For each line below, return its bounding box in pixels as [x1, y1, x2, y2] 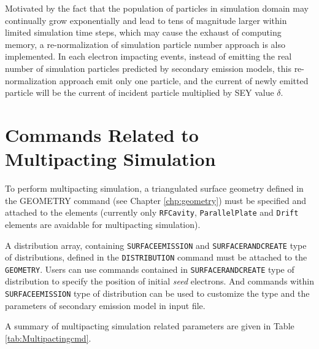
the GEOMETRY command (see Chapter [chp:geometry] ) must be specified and [5, 194, 306, 206]
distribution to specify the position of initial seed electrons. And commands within [5, 275, 314, 288]
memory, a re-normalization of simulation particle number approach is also [5, 37, 286, 50]
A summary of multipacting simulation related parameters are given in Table [5, 320, 294, 332]
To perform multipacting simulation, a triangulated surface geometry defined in [5, 182, 304, 195]
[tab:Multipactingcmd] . [5, 331, 91, 344]
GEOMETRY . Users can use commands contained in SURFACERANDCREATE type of [5, 262, 294, 275]
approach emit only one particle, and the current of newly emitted [59, 74, 309, 87]
